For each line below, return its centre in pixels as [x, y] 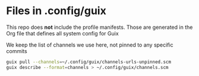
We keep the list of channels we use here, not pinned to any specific [90, 45]
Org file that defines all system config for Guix [62, 33]
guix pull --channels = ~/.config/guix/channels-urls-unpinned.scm [89, 62]
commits [17, 51]
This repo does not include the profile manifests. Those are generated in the [99, 27]
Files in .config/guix [56, 11]
